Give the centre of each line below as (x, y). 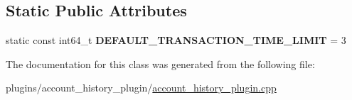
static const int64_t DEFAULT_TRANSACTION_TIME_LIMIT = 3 (176, 40)
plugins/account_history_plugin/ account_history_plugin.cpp (141, 88)
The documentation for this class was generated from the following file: (160, 63)
